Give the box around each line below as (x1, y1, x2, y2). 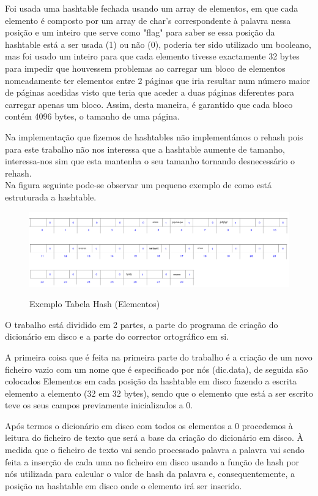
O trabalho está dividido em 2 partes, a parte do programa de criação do (5, 318, 278, 330)
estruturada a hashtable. (5, 190, 97, 203)
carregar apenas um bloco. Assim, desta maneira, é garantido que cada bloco (5, 97, 293, 110)
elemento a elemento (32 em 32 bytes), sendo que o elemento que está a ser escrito (5, 386, 313, 399)
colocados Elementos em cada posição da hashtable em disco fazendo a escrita (5, 375, 297, 387)
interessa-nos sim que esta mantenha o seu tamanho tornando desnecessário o (5, 155, 295, 167)
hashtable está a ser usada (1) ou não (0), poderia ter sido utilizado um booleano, (5, 37, 312, 50)
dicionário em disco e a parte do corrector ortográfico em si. (5, 330, 229, 343)
